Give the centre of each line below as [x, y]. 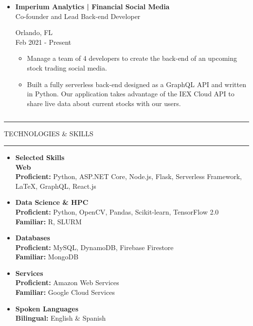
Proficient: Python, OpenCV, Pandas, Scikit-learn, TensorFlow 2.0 [117, 211]
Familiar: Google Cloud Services [65, 292]
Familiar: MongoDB [47, 257]
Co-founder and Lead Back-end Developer [78, 16]
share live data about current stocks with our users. [104, 103]
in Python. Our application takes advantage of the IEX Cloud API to [131, 94]
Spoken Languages [47, 308]
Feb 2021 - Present [43, 42]
